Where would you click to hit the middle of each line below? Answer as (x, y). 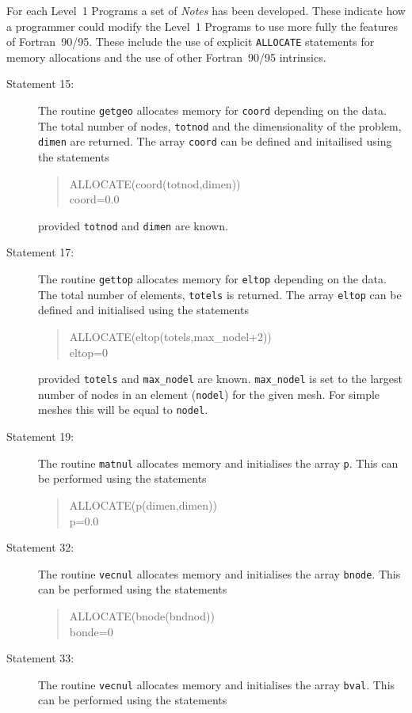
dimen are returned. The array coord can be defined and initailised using (215, 141)
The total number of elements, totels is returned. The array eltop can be (220, 294)
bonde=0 (91, 631)
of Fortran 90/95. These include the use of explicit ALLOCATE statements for (191, 42)
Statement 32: (40, 547)
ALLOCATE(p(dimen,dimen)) (143, 504)
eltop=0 (89, 352)
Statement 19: (40, 436)
